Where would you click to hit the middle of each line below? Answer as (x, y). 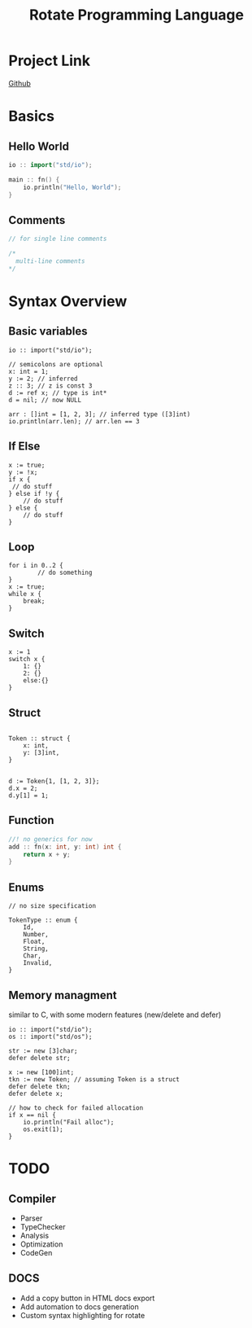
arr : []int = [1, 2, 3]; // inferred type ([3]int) (100, 414)
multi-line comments (50, 261)
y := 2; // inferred (43, 379)
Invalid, (38, 963)
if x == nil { (33, 1115)
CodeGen (36, 1252)
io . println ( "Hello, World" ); (72, 187)
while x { (25, 594)
